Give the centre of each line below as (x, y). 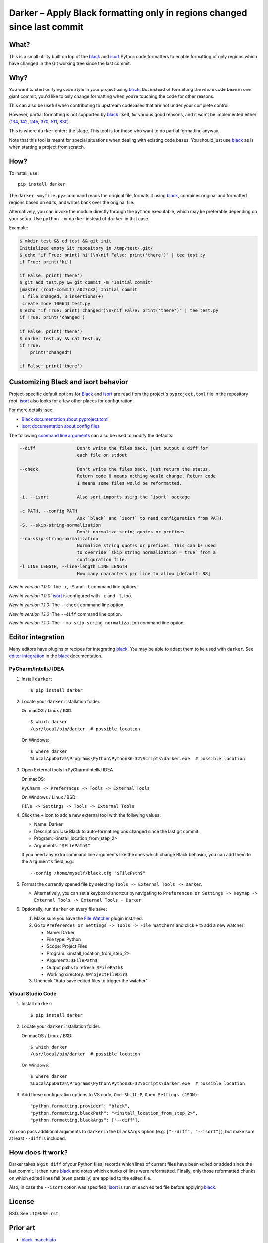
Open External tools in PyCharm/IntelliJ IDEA (67, 770)
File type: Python (64, 939)
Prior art (22, 1227)
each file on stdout (102, 455)
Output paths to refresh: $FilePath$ (85, 967)
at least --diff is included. (37, 1138)
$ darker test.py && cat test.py (60, 338)
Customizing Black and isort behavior (68, 382)
